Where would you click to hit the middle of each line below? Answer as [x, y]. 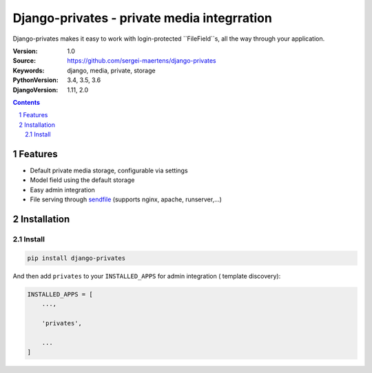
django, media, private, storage [111, 70]
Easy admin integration [63, 190]
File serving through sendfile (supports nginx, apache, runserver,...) [126, 199]
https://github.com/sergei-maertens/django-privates [142, 61]
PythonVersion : [35, 80]
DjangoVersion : [35, 90]
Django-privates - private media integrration [142, 18]
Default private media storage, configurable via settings [109, 170]
